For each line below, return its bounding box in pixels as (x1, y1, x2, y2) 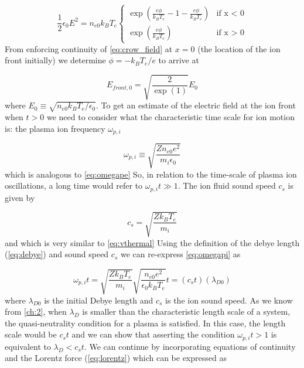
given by (5, 191, 35, 203)
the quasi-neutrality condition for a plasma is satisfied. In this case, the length (5, 316, 286, 329)
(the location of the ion (197, 42, 281, 54)
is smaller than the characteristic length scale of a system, (82, 305, 291, 318)
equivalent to (5, 340, 51, 352)
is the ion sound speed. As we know (165, 294, 293, 306)
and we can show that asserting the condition (71, 328, 235, 340)
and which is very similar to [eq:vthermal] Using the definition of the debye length (5, 236, 300, 248)
